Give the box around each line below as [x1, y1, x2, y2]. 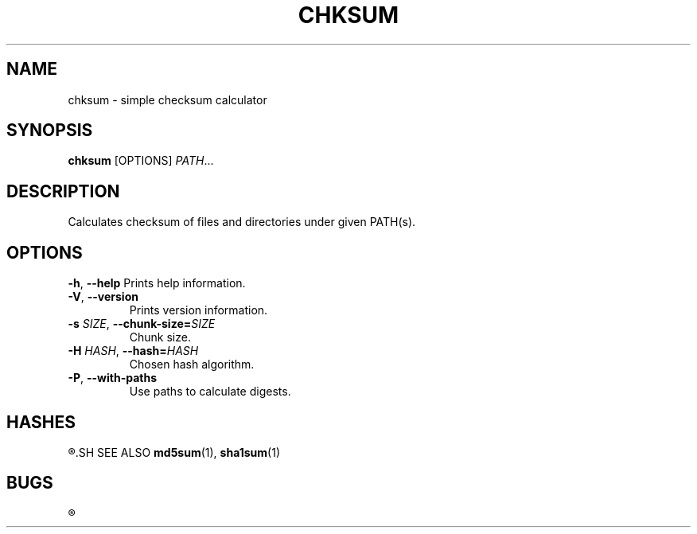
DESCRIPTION [6, 181, 120, 201]
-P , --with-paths [68, 371, 158, 385]
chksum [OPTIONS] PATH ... [68, 154, 214, 168]
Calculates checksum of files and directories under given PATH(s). [68, 215, 416, 229]
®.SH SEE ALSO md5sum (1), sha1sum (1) [68, 445, 280, 459]
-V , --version [68, 290, 138, 304]
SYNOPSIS [6, 120, 93, 141]
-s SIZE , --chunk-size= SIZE [68, 317, 216, 331]
